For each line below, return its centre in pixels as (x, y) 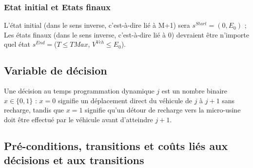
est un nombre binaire (195, 91)
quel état (17, 44)
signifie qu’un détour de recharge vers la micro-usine (163, 110)
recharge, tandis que (34, 110)
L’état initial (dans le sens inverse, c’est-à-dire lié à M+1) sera (97, 25)
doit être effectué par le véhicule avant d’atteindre (78, 119)
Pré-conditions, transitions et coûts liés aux (116, 145)
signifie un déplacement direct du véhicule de (125, 100)
